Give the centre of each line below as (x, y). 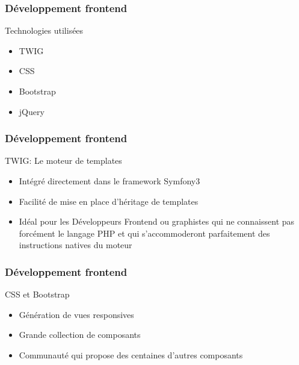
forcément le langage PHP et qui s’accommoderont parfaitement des (144, 233)
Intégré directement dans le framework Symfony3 (109, 181)
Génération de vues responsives (76, 314)
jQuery (32, 111)
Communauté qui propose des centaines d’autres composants (131, 354)
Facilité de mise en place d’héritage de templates (109, 201)
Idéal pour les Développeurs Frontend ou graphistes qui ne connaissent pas (157, 221)
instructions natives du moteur (76, 245)
